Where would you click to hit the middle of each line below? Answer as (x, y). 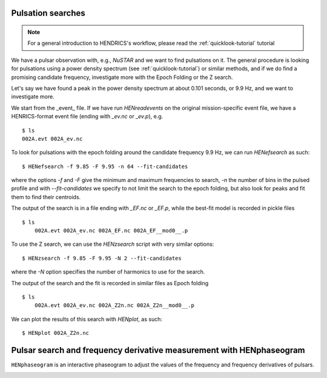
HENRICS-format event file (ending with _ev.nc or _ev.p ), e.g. (87, 116)
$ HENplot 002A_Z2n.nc (56, 333)
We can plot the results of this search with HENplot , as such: (87, 319)
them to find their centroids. (46, 197)
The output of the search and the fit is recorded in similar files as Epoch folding (110, 283)
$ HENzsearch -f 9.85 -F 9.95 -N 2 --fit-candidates (102, 258)
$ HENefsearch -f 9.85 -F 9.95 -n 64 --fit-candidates (105, 166)
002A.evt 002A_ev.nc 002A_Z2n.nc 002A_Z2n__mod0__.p (114, 305)
